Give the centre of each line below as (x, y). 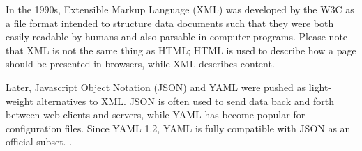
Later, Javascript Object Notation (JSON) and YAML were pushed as (156, 87)
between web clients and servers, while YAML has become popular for (156, 114)
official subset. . (39, 142)
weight (20, 101)
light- (320, 87)
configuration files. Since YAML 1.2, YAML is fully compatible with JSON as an (178, 128)
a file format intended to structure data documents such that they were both (170, 23)
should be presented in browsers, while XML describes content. (140, 64)
